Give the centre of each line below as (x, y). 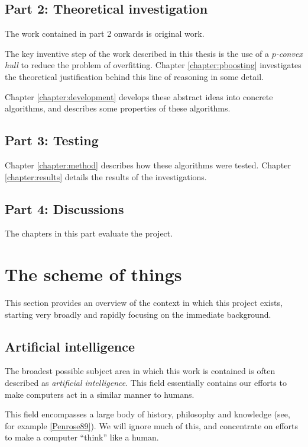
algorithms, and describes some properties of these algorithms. (118, 108)
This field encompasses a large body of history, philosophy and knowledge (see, (147, 414)
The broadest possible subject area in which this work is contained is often (140, 371)
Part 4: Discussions (64, 208)
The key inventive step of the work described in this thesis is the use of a (137, 53)
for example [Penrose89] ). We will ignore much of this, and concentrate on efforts (152, 425)
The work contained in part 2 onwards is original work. (105, 33)
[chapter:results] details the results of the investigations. (106, 176)
